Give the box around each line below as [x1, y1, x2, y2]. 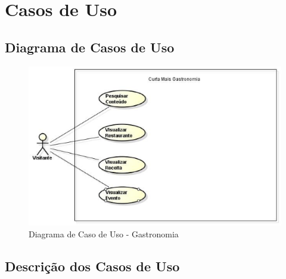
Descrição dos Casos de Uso [5, 257, 180, 275]
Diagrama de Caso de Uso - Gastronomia [29, 228, 179, 240]
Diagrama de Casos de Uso [5, 37, 175, 56]
